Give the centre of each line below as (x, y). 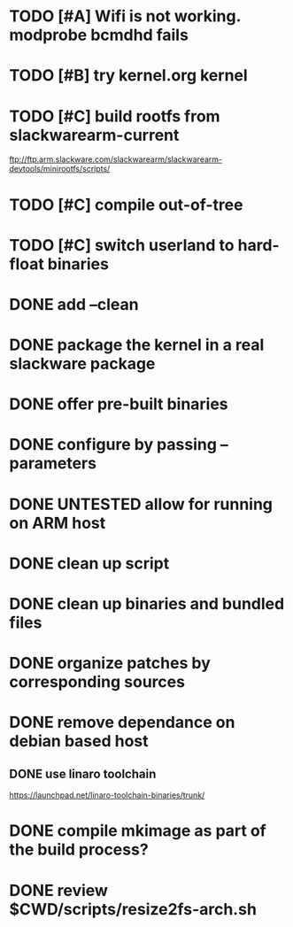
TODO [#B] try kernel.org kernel (128, 76)
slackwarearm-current (94, 135)
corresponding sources (97, 682)
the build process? (79, 850)
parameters (53, 463)
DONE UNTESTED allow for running (141, 504)
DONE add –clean (74, 304)
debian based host (79, 742)
